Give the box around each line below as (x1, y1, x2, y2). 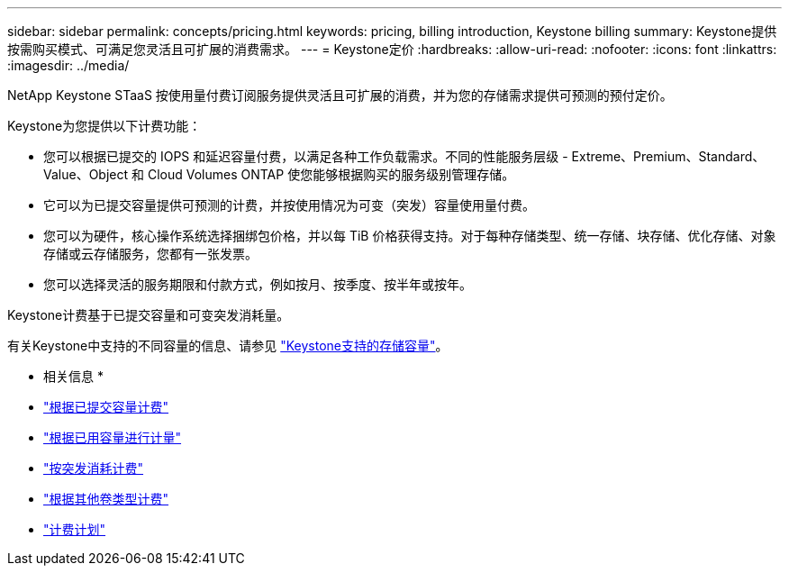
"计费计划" (43, 522, 106, 537)
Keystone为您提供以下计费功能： (7, 118, 202, 133)
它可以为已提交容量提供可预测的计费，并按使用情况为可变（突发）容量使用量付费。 (43, 197, 535, 213)
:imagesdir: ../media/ (7, 58, 130, 73)
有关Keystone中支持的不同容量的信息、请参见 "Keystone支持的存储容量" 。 (7, 338, 449, 353)
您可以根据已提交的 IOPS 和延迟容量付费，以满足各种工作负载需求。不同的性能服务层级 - (43, 149, 568, 164)
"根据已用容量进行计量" (43, 430, 182, 445)
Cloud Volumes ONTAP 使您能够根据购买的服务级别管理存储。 (147, 167, 515, 182)
